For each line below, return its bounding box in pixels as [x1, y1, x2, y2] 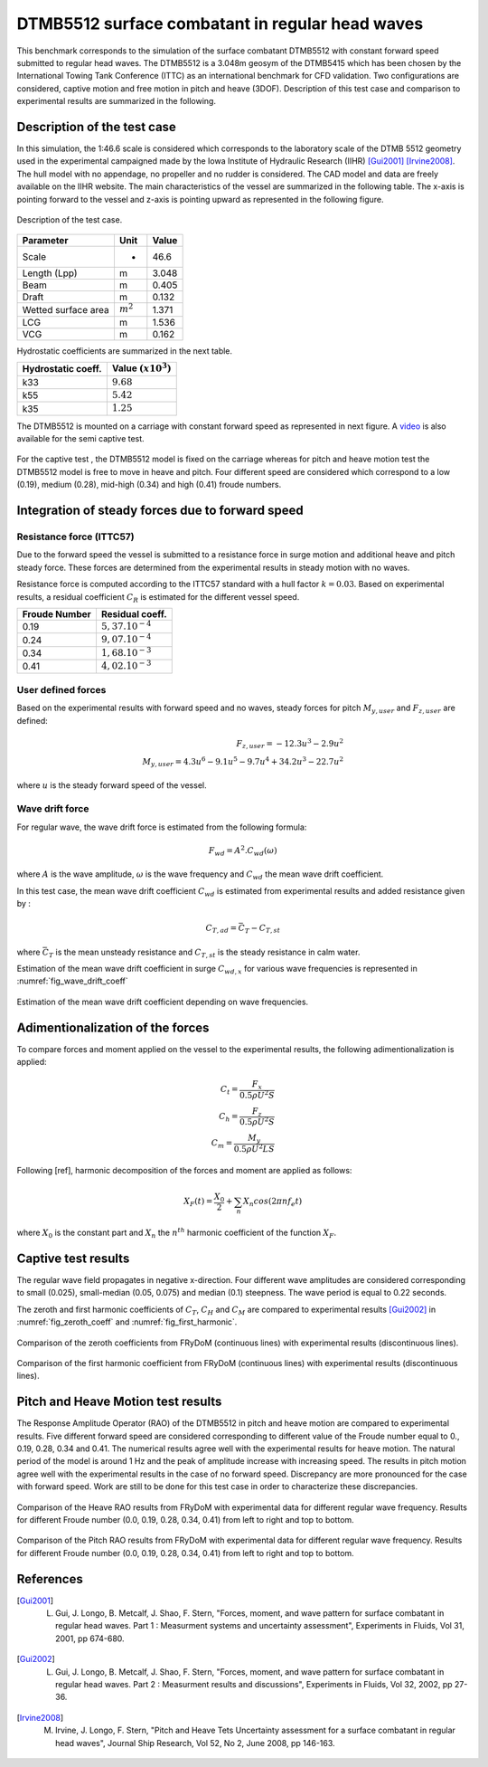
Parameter [22, 234, 69, 247]
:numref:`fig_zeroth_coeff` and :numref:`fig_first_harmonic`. [16, 1316, 238, 1327]
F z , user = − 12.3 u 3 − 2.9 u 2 [236, 736, 343, 751]
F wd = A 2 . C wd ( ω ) [208, 844, 277, 858]
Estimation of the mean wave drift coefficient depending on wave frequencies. [16, 996, 309, 1007]
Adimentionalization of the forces [16, 1020, 210, 1035]
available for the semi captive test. [16, 433, 145, 444]
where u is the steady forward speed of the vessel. [16, 780, 207, 791]
